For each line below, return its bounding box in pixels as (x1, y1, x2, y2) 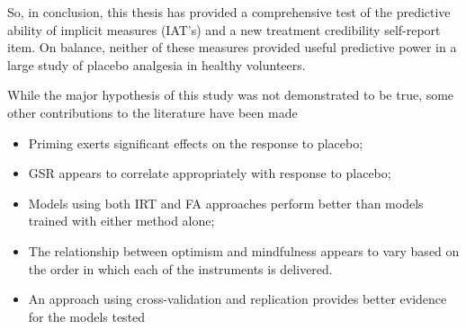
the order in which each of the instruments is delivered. (28, 259, 333, 278)
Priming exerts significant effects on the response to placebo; (28, 133, 363, 152)
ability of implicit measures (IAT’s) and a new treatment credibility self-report (7, 20, 441, 39)
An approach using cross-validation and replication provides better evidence (28, 289, 447, 308)
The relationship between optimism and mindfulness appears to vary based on (28, 241, 460, 260)
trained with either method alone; (28, 211, 215, 230)
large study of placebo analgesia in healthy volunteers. (7, 55, 306, 74)
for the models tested (28, 307, 146, 325)
